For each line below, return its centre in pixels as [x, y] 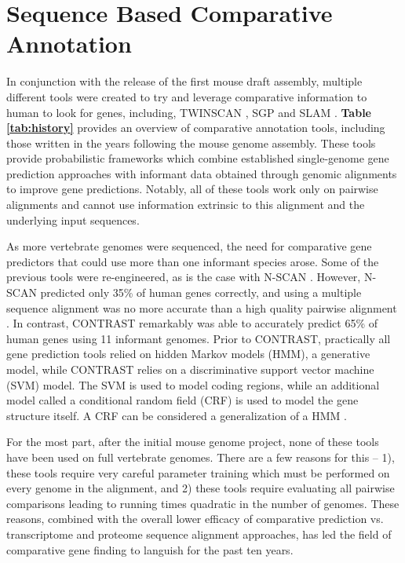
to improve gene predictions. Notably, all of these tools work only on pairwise [192, 189]
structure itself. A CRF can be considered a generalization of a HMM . [177, 415]
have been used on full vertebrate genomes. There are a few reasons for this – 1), [201, 457]
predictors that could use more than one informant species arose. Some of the [193, 261]
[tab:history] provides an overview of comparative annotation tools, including [196, 128]
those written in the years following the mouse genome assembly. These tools [191, 143]
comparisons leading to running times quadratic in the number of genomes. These [203, 503]
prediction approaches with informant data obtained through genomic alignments [202, 173]
